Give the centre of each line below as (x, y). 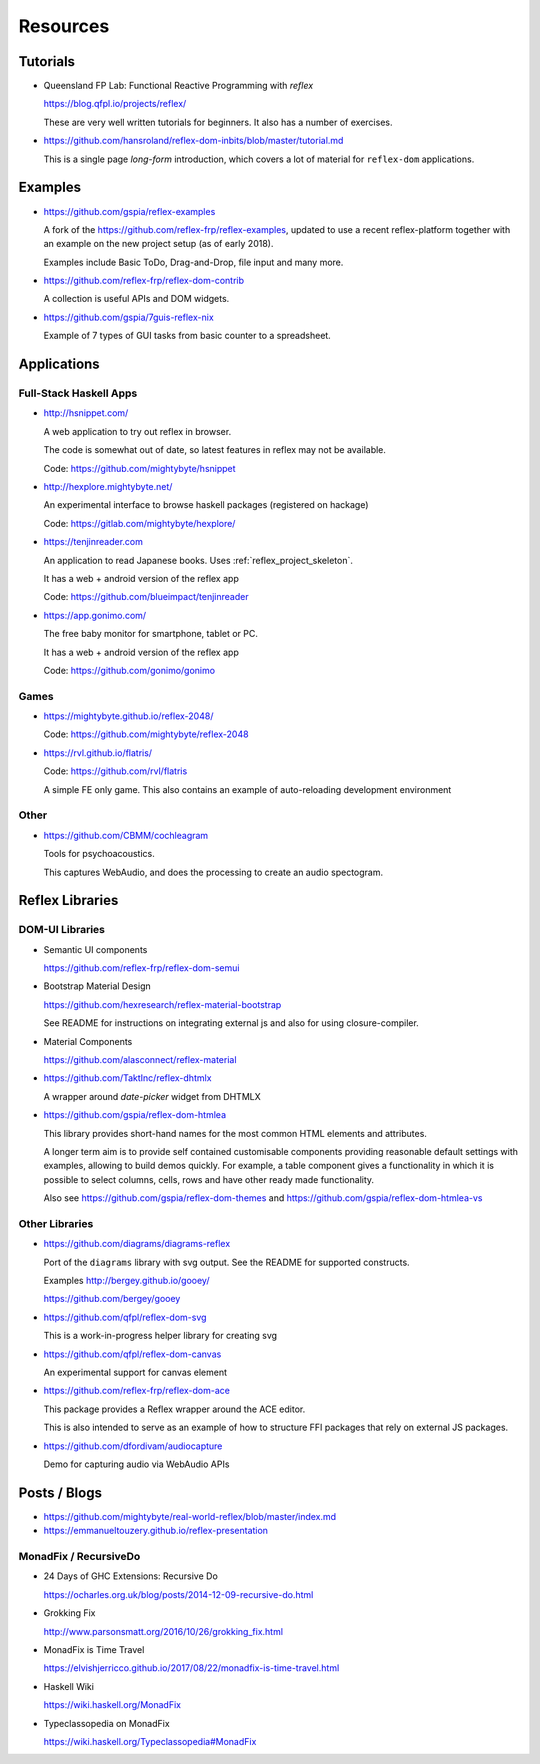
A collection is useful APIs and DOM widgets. (136, 299)
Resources (64, 26)
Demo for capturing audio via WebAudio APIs (136, 1464)
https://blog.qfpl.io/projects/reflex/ (115, 104)
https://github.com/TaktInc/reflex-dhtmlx (127, 1078)
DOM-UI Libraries (61, 930)
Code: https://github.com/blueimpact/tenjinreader (146, 597)
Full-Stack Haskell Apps (78, 393)
